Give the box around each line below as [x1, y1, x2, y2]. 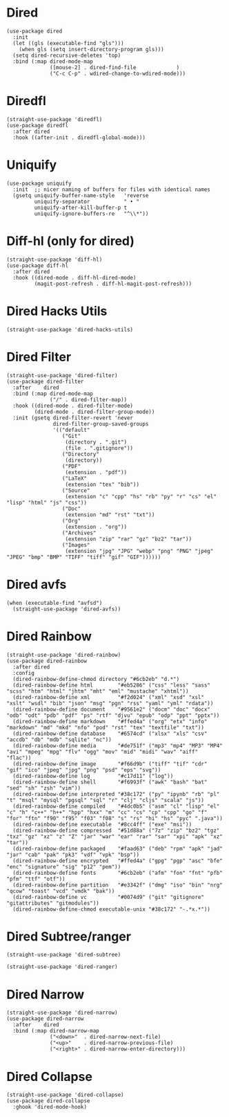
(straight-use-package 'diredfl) [6, 116, 103, 122]
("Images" [61, 541, 90, 548]
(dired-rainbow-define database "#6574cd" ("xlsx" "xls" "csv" [12, 730, 208, 737]
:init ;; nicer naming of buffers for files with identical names [12, 185, 211, 193]
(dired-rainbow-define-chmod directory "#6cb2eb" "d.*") [12, 675, 180, 682]
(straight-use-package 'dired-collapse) [6, 1091, 125, 1098]
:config [12, 669, 35, 676]
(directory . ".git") [65, 438, 128, 446]
